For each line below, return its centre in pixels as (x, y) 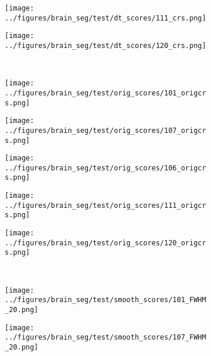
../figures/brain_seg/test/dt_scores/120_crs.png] (105, 45)
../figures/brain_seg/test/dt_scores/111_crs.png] (105, 18)
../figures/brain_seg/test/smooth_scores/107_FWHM (105, 338)
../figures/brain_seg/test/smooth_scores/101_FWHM (105, 300)
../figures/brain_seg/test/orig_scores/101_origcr (105, 93)
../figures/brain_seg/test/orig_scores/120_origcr (105, 243)
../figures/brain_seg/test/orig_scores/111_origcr (105, 205)
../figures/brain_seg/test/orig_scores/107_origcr (105, 130)
